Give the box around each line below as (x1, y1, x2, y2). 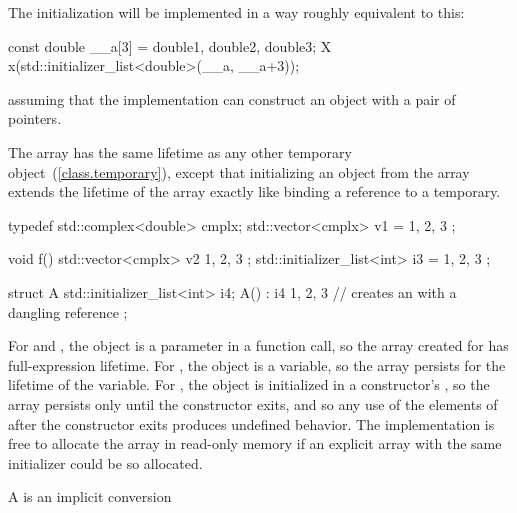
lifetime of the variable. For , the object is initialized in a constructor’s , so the (8, 374, 490, 395)
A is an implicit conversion (8, 486, 172, 507)
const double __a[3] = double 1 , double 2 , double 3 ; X (8, 35, 332, 56)
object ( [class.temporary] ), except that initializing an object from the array (8, 161, 470, 182)
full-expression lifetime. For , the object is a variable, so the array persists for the (8, 354, 506, 375)
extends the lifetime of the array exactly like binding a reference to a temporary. (8, 181, 501, 202)
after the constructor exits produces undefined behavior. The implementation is (8, 413, 495, 434)
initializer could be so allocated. (8, 452, 203, 473)
